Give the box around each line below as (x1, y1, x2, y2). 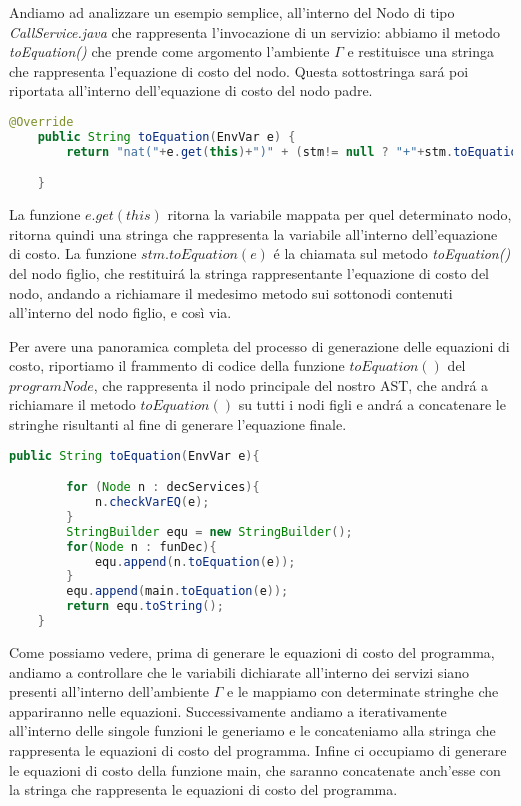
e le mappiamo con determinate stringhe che (227, 681, 499, 702)
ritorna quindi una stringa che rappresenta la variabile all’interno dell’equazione (9, 223, 498, 244)
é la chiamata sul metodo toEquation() (273, 243, 511, 264)
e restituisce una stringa (347, 41, 495, 62)
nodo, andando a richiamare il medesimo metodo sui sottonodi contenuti (9, 282, 453, 303)
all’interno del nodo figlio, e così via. (9, 302, 232, 323)
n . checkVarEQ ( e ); (94, 495, 210, 510)
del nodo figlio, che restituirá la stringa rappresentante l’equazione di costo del (9, 262, 490, 283)
